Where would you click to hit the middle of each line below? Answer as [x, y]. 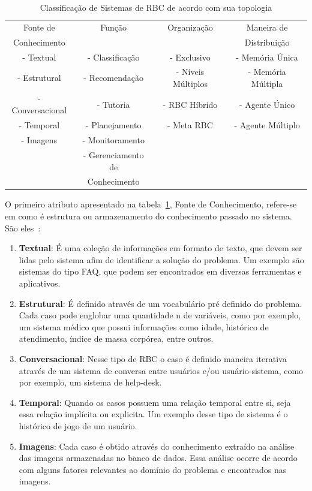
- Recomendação [114, 78]
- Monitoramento [113, 140]
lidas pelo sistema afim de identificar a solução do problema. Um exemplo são [161, 259]
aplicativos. [40, 283]
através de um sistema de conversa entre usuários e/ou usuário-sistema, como [161, 370]
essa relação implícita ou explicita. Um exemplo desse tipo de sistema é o [153, 414]
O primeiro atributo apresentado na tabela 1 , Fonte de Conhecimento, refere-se [151, 204]
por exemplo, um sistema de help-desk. [90, 382]
